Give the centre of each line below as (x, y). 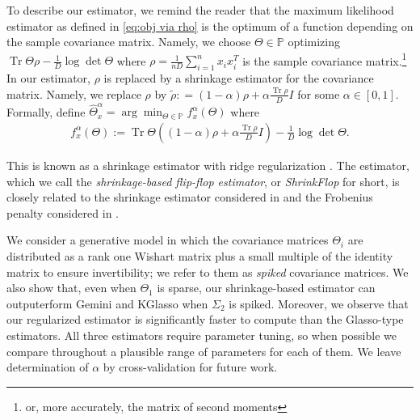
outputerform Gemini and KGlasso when (107, 303)
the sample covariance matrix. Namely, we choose (129, 42)
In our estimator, (48, 78)
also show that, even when (71, 288)
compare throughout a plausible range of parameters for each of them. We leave (204, 351)
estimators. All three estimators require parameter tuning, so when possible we (202, 335)
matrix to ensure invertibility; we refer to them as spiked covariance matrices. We (208, 272)
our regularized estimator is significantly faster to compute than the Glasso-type (205, 319)
